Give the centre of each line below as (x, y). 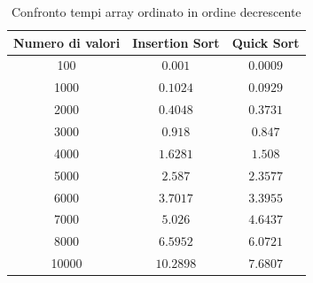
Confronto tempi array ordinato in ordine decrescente (156, 11)
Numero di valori (67, 42)
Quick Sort (266, 42)
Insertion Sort (176, 42)
